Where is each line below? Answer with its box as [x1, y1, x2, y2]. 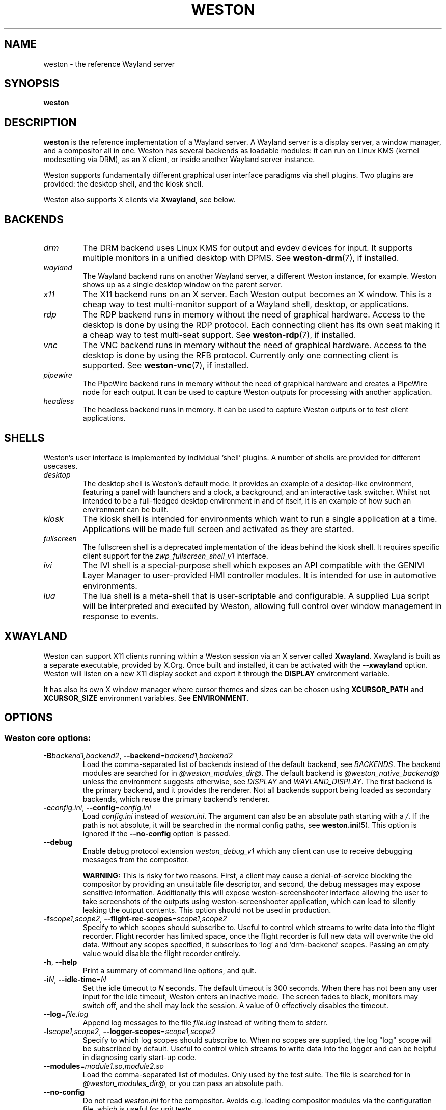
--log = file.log [43, 1010, 89, 1019]
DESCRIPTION [4, 116, 77, 129]
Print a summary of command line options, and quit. [82, 966, 257, 975]
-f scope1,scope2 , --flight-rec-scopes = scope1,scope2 [43, 914, 227, 923]
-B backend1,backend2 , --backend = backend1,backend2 [43, 751, 233, 760]
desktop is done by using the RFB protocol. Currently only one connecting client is [82, 350, 398, 361]
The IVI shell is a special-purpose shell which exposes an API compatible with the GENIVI [82, 560, 425, 570]
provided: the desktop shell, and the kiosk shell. [43, 179, 204, 189]
